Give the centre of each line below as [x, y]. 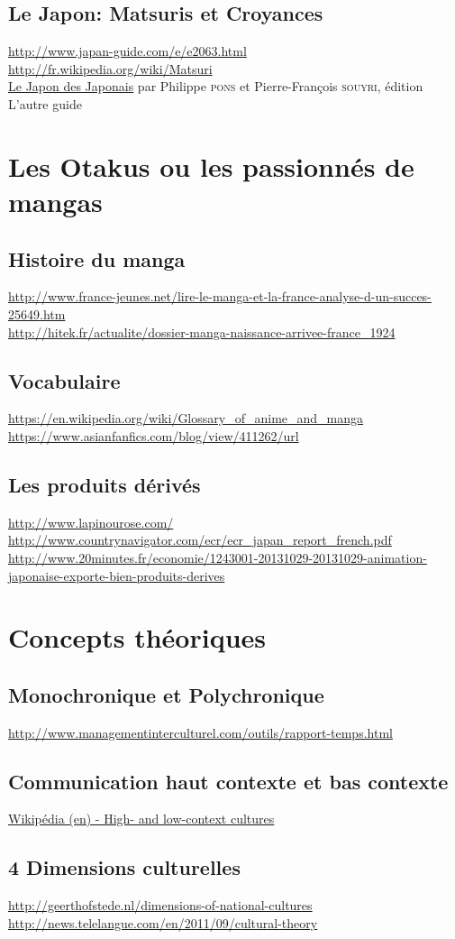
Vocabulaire [64, 380]
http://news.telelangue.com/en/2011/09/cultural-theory [163, 922]
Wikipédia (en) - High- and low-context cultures [141, 819]
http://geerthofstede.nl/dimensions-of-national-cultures [160, 905]
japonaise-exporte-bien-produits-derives [117, 575]
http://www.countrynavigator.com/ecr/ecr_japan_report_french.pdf [200, 540]
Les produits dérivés [105, 484]
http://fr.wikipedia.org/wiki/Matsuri [110, 68]
